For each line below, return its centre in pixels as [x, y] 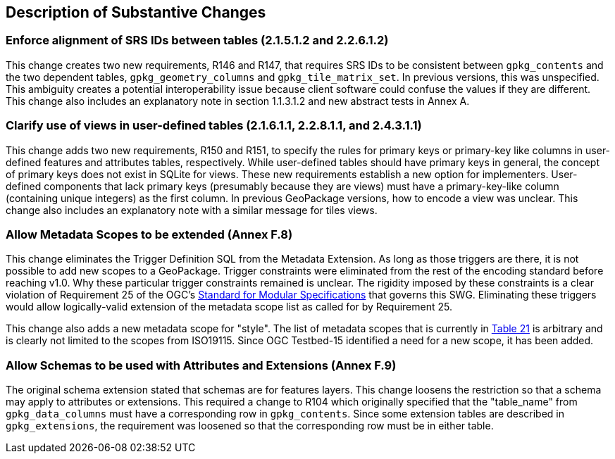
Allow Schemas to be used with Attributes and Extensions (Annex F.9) [201, 365]
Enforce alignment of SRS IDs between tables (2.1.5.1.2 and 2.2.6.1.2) [197, 40]
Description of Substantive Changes [136, 12]
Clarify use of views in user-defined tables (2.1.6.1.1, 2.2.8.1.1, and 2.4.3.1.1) [214, 126]
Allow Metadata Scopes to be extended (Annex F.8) [149, 234]
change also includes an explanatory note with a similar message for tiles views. [192, 210]
